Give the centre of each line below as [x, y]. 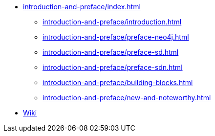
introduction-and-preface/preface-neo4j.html [116, 37]
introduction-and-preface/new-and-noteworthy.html [127, 98]
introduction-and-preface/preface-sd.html [111, 52]
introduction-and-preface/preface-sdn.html [113, 67]
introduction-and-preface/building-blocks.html [118, 82]
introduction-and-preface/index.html [82, 7]
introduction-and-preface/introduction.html [112, 22]
